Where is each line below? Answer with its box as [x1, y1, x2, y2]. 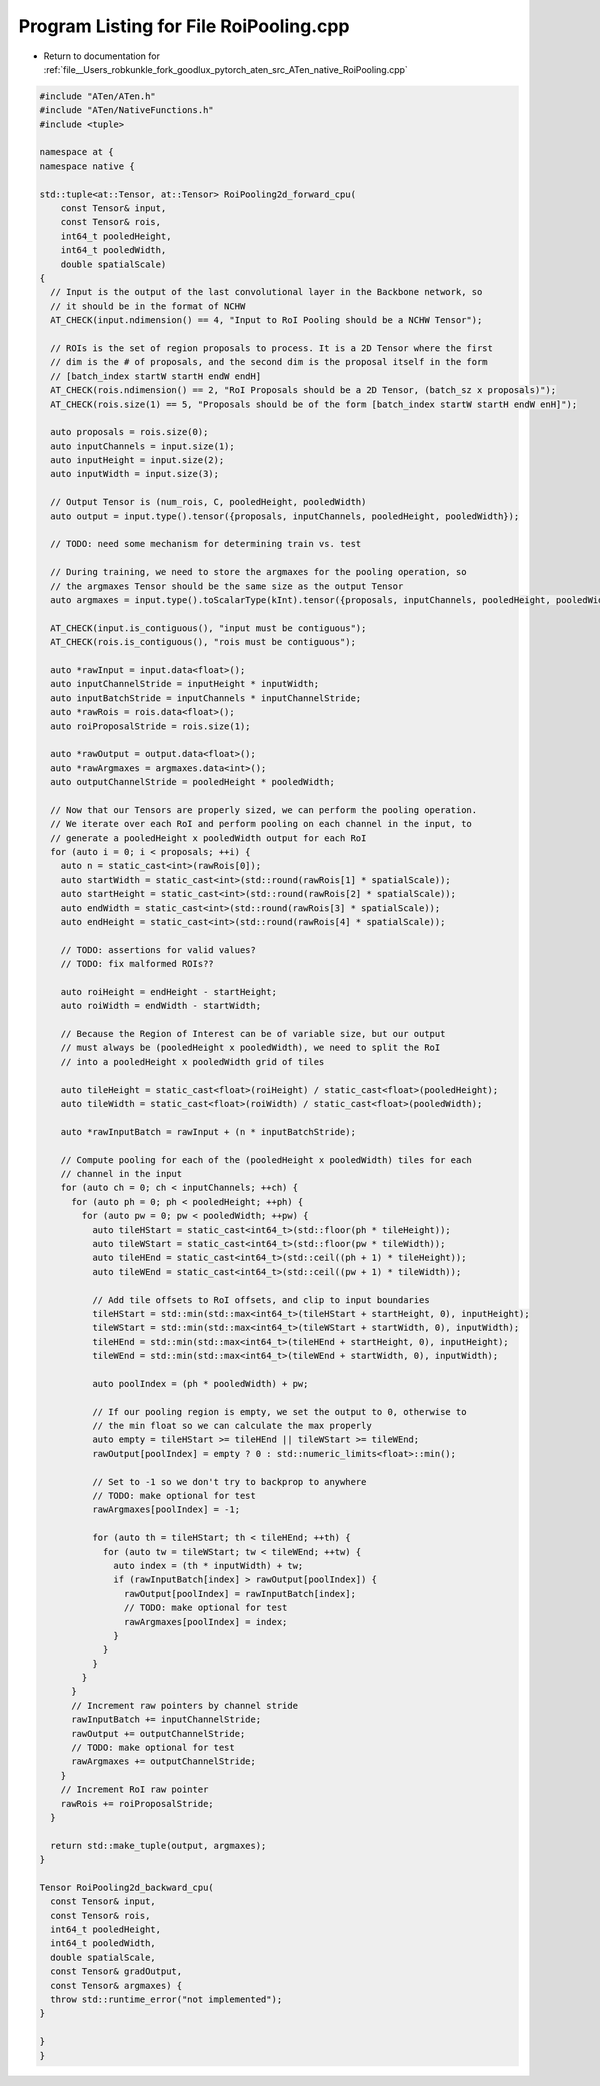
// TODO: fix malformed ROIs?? [60, 958, 214, 970]
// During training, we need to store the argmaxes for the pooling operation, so [50, 566, 467, 578]
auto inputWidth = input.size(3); [50, 468, 220, 480]
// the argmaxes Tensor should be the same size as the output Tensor [50, 580, 404, 592]
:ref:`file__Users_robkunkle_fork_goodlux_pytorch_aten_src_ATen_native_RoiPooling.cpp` [43, 63, 409, 75]
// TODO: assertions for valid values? [60, 944, 257, 955]
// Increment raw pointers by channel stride [71, 1700, 299, 1711]
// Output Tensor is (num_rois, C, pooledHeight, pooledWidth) [50, 496, 367, 508]
